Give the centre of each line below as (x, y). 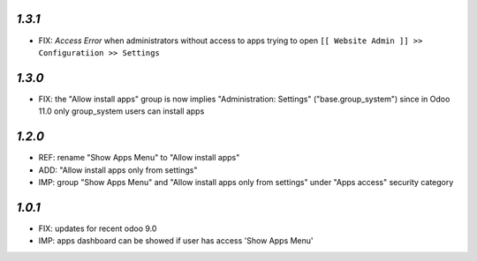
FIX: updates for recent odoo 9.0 (98, 228)
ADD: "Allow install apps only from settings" (118, 170)
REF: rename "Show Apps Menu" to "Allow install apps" (139, 158)
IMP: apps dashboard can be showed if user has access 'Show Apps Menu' (176, 241)
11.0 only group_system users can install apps (121, 111)
